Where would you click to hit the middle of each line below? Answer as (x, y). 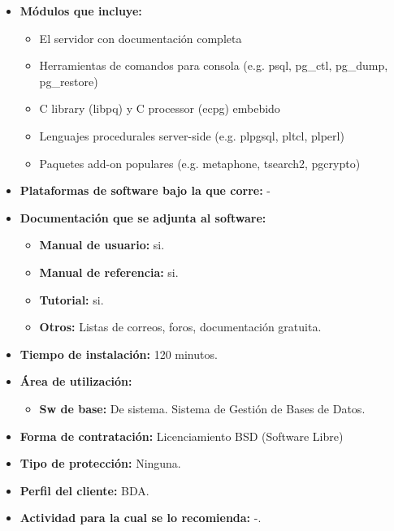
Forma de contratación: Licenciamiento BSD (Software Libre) (182, 436)
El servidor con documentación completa (141, 38)
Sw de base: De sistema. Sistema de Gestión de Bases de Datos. (202, 408)
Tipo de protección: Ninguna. (100, 463)
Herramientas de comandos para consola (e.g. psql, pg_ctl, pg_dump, (214, 65)
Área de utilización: (76, 381)
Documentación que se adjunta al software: (143, 217)
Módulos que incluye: (81, 11)
